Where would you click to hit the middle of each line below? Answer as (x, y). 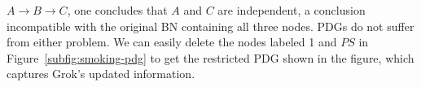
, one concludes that (117, 10)
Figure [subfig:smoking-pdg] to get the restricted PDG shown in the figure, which (210, 57)
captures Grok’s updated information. (101, 74)
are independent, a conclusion (292, 10)
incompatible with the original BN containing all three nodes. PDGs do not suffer (210, 26)
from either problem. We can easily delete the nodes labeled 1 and (172, 42)
